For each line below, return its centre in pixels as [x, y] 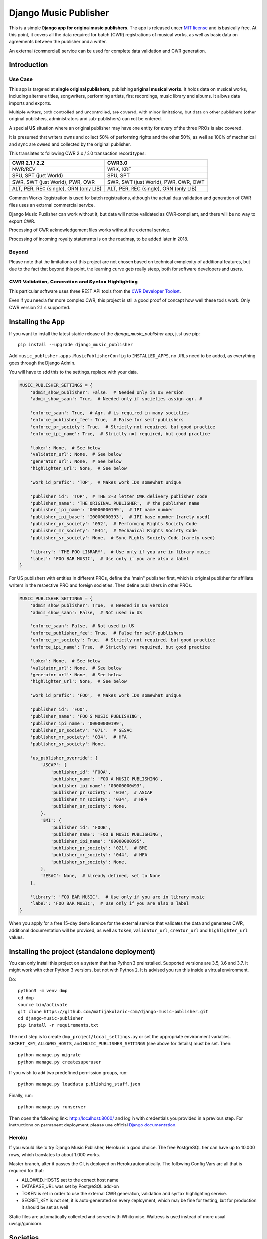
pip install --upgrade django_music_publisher [75, 345]
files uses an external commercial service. [52, 205]
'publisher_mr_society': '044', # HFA [99, 855]
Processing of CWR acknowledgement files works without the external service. [90, 230]
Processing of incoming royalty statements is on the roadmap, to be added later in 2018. [99, 239]
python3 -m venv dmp [43, 991]
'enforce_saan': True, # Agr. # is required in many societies [110, 413]
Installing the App [37, 321]
